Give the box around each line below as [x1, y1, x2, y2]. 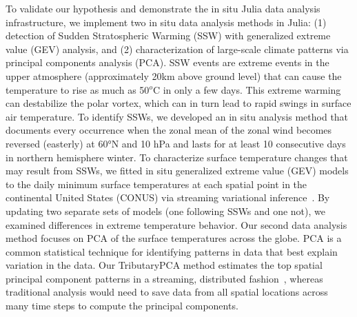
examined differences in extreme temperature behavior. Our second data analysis [6, 217, 347, 232]
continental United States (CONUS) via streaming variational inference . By [6, 190, 330, 205]
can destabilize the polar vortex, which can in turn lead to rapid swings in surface [6, 96, 351, 110]
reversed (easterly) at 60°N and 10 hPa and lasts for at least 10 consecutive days [6, 136, 346, 150]
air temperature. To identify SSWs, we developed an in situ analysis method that [6, 109, 349, 123]
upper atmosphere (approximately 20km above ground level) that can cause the [6, 68, 342, 83]
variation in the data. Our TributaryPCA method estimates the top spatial [6, 258, 323, 272]
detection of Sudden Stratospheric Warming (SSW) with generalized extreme [6, 28, 331, 43]
